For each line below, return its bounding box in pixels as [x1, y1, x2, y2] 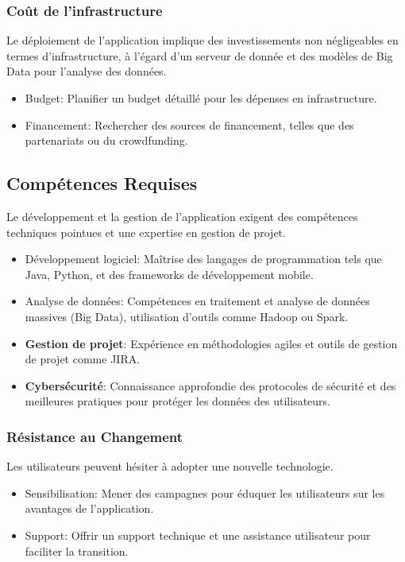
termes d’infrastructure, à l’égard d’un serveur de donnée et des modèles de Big [6, 47, 393, 64]
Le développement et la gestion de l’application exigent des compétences [6, 207, 358, 224]
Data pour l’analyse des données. [6, 63, 167, 79]
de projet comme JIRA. [25, 351, 141, 367]
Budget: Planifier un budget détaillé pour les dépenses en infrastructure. [25, 90, 377, 106]
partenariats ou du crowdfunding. [25, 132, 188, 149]
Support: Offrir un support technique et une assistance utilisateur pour [25, 526, 371, 543]
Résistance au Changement [6, 426, 183, 446]
